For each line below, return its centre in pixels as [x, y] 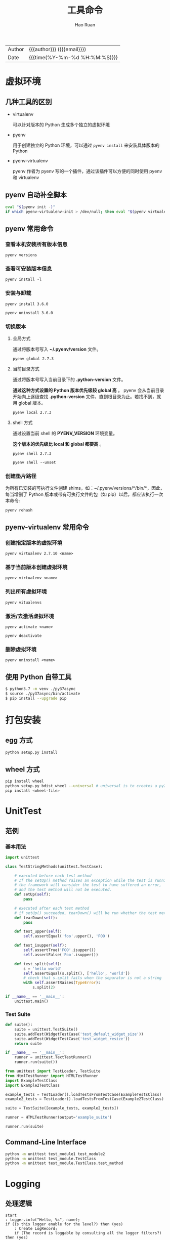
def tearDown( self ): [36, 918]
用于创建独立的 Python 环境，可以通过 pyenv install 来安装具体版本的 [86, 145]
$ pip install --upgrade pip [36, 698]
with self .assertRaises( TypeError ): [62, 983]
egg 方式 [19, 740]
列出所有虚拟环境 [26, 591]
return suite [28, 1043]
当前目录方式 [26, 369]
